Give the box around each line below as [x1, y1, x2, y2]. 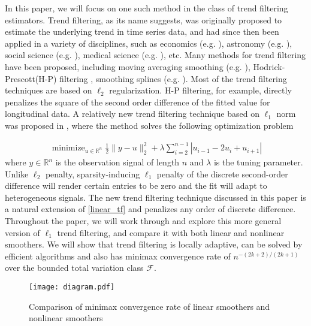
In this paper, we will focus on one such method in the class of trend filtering [5, 2, 288, 14]
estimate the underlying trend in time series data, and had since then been [5, 25, 279, 38]
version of [5, 226, 40, 239]
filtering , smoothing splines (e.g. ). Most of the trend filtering [59, 72, 287, 84]
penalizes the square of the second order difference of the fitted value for [5, 95, 270, 108]
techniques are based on [5, 84, 92, 96]
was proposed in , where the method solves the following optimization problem [5, 119, 294, 131]
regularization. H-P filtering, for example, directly [109, 84, 292, 96]
